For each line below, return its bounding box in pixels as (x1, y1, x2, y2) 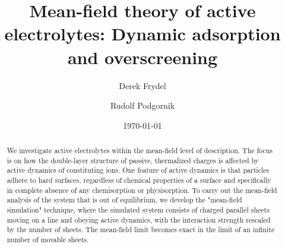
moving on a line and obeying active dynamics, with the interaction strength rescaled (7, 214, 271, 224)
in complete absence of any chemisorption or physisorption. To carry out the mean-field (7, 185, 277, 195)
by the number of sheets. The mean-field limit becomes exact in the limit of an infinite (7, 224, 275, 235)
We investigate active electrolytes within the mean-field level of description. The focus (7, 145, 273, 156)
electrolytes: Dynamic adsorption (4, 21, 281, 46)
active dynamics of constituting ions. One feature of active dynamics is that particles (7, 165, 270, 175)
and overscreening (67, 45, 218, 69)
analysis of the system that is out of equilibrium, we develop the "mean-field (7, 195, 242, 205)
